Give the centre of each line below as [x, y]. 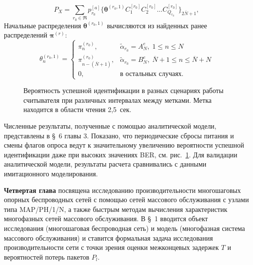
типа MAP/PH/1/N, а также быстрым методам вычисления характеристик [116, 209]
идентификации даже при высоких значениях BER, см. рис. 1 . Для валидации [121, 154]
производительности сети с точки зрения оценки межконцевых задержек [111, 247]
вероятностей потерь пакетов [47, 256]
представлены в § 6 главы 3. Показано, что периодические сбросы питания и [119, 135]
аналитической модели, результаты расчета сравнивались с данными [105, 164]
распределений [26, 35]
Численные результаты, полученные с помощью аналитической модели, [110, 125]
